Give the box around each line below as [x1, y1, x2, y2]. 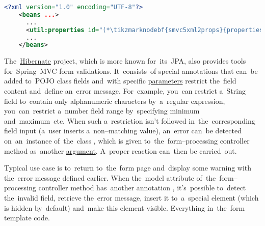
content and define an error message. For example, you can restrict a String [4, 86, 246, 96]
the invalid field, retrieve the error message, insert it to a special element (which [4, 192, 259, 203]
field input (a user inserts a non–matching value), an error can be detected [4, 125, 242, 136]
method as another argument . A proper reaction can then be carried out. [4, 145, 237, 156]
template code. [4, 212, 50, 223]
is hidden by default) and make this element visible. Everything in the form [4, 202, 245, 213]
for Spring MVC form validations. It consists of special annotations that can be [4, 65, 258, 76]
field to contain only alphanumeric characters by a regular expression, [4, 95, 225, 106]
